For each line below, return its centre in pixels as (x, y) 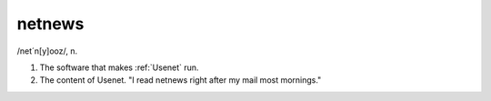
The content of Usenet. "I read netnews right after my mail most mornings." (180, 80)
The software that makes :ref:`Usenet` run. (119, 67)
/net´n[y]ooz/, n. (47, 51)
